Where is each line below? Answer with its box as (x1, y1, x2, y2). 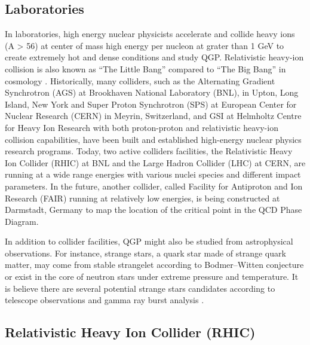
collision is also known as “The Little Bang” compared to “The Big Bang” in (5, 62, 286, 75)
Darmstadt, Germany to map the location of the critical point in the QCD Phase (5, 203, 302, 216)
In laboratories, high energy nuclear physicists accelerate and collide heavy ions (5, 28, 295, 40)
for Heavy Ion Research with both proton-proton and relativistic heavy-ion (5, 121, 278, 133)
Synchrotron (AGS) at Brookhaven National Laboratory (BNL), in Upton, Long (5, 86, 299, 99)
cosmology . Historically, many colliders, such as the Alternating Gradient (5, 74, 275, 87)
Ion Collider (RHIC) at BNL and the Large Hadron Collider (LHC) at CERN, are (5, 156, 306, 169)
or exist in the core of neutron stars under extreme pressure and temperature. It (5, 270, 299, 283)
